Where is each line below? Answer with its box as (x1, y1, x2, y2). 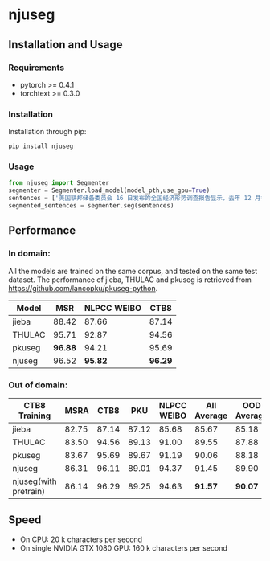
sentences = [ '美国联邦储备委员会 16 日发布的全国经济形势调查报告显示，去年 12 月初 (8, 195, 268, 203)
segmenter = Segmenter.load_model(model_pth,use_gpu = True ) (8, 186, 211, 195)
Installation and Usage (8, 38, 123, 51)
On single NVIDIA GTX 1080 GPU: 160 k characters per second (19, 543, 227, 552)
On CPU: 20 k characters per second (19, 534, 143, 544)
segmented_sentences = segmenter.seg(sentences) (8, 202, 174, 210)
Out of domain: (8, 379, 68, 391)
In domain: (8, 248, 51, 259)
